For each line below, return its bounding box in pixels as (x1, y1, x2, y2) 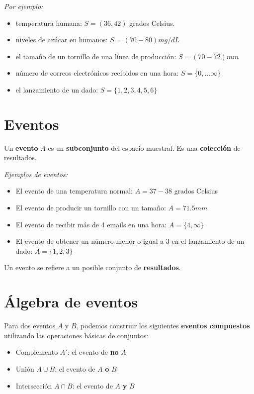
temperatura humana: (15, 17, 82, 28)
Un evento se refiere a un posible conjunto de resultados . (4, 262, 181, 273)
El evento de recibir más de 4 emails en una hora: (15, 219, 167, 229)
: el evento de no (67, 347, 119, 357)
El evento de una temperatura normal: (15, 186, 133, 196)
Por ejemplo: (4, 1, 43, 11)
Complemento (15, 347, 58, 357)
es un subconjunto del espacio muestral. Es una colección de (48, 142, 241, 153)
